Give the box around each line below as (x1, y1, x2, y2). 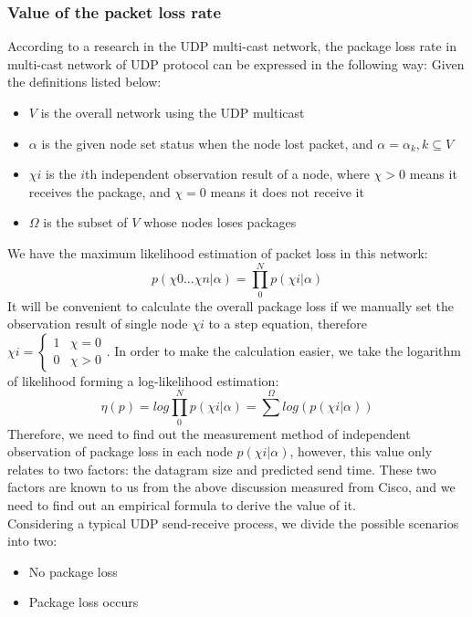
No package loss (28, 561, 118, 580)
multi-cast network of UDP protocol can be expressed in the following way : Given (7, 54, 465, 73)
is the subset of (43, 213, 128, 232)
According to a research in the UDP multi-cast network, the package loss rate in (7, 37, 457, 56)
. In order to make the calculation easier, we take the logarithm (106, 340, 461, 360)
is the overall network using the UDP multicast (40, 103, 305, 121)
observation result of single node (7, 314, 188, 333)
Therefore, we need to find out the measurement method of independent (7, 424, 411, 443)
